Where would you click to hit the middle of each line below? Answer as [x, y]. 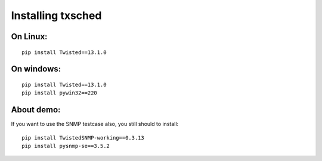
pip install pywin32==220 [60, 93]
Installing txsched [56, 15]
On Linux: [29, 37]
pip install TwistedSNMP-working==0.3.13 [83, 138]
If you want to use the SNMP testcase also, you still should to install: [95, 124]
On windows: [36, 69]
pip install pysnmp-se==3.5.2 [66, 146]
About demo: [36, 110]
